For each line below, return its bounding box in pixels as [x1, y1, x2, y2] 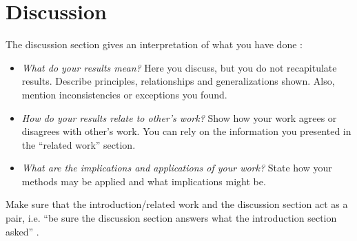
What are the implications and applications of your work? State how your [21, 160, 332, 175]
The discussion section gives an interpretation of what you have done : [6, 37, 303, 52]
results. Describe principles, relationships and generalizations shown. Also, [21, 74, 335, 88]
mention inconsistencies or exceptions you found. [21, 87, 227, 101]
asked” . [6, 224, 39, 238]
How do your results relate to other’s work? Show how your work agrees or [21, 110, 337, 125]
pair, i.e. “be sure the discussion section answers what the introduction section [6, 211, 337, 225]
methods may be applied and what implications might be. [21, 174, 266, 188]
